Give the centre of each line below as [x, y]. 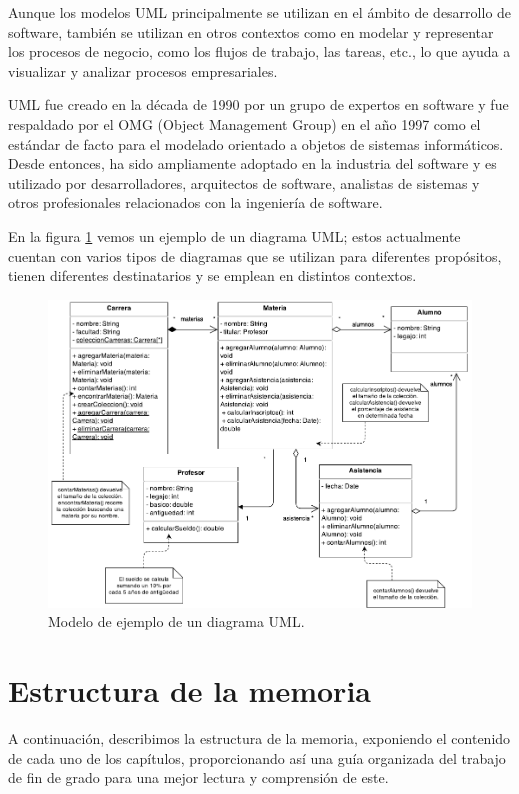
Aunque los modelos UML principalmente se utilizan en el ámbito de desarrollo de [260, 12]
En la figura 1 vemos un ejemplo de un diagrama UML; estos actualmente [234, 235]
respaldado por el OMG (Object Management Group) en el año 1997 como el [244, 123]
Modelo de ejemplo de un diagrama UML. [176, 621]
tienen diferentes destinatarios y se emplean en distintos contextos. [212, 275]
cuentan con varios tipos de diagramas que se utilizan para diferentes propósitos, [255, 255]
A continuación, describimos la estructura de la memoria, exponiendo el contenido [259, 737]
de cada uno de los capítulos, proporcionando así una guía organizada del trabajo [257, 757]
